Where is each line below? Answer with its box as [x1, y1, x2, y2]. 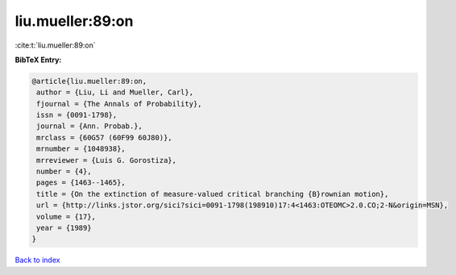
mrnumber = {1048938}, [36, 144, 126, 153]
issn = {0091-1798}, [36, 110, 118, 120]
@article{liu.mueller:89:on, [31, 77, 147, 85]
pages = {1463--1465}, [36, 178, 126, 187]
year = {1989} [36, 223, 92, 232]
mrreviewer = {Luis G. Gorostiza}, [36, 156, 177, 165]
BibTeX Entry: [15, 55, 62, 65]
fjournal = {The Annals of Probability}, [36, 99, 202, 108]
